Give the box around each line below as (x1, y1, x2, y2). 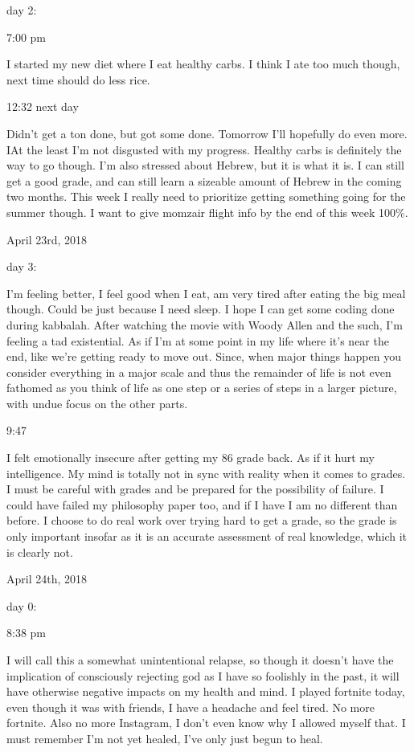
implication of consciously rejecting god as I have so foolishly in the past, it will (6, 667, 400, 684)
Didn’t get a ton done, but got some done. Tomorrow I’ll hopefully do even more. (6, 125, 408, 141)
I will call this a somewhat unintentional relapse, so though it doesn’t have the (6, 652, 394, 668)
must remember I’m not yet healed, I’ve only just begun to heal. (6, 730, 323, 746)
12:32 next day (6, 98, 79, 115)
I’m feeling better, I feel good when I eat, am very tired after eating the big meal (6, 284, 406, 301)
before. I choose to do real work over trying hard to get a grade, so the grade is (6, 512, 397, 529)
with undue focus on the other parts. (6, 394, 188, 411)
